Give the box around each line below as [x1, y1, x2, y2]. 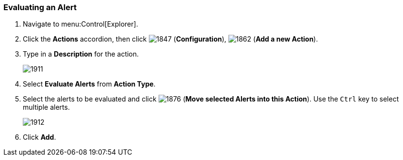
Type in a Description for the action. [23, 50, 139, 58]
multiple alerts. [23, 103, 70, 112]
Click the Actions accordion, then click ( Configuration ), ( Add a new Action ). [23, 35, 318, 44]
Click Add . [23, 133, 56, 142]
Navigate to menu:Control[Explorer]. [23, 20, 138, 29]
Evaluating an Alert [3, 2, 77, 12]
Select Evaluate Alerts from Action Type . [23, 80, 156, 88]
